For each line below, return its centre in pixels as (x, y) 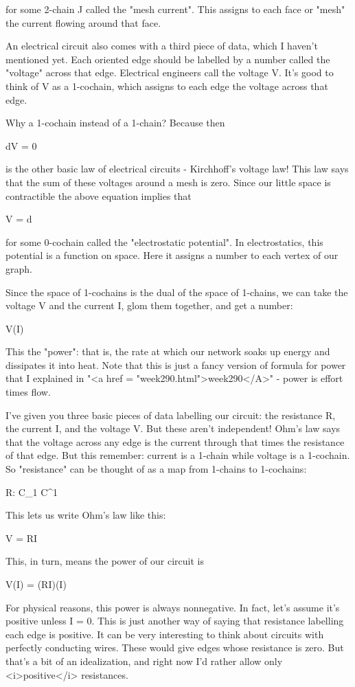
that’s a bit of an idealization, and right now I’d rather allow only (144, 661)
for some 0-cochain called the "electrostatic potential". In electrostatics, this (164, 241)
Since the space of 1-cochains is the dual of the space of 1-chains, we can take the (177, 292)
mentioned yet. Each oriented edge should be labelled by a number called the (168, 59)
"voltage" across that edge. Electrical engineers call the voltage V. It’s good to (170, 72)
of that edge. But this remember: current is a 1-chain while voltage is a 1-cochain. (178, 455)
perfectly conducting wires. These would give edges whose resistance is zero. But (175, 647)
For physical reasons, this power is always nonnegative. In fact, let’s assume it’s (173, 607)
